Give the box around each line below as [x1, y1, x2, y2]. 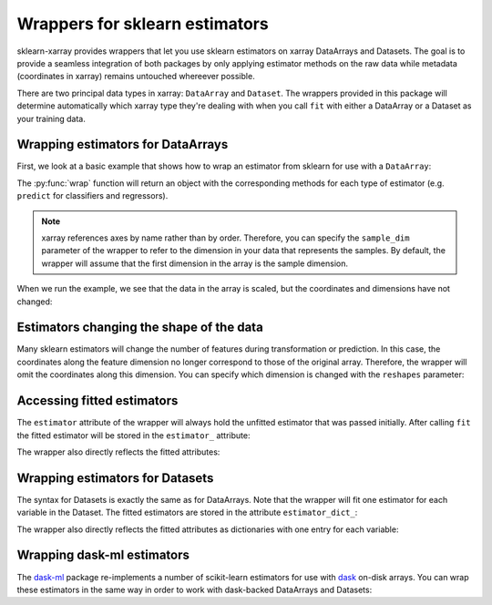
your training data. [16, 113, 87, 124]
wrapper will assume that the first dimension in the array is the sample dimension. [41, 258, 348, 269]
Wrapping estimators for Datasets [16, 470, 214, 486]
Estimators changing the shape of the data [16, 320, 263, 335]
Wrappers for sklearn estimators [16, 14, 269, 34]
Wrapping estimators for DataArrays [16, 137, 229, 152]
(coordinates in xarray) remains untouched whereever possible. [16, 71, 255, 82]
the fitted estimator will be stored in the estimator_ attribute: [16, 429, 251, 441]
